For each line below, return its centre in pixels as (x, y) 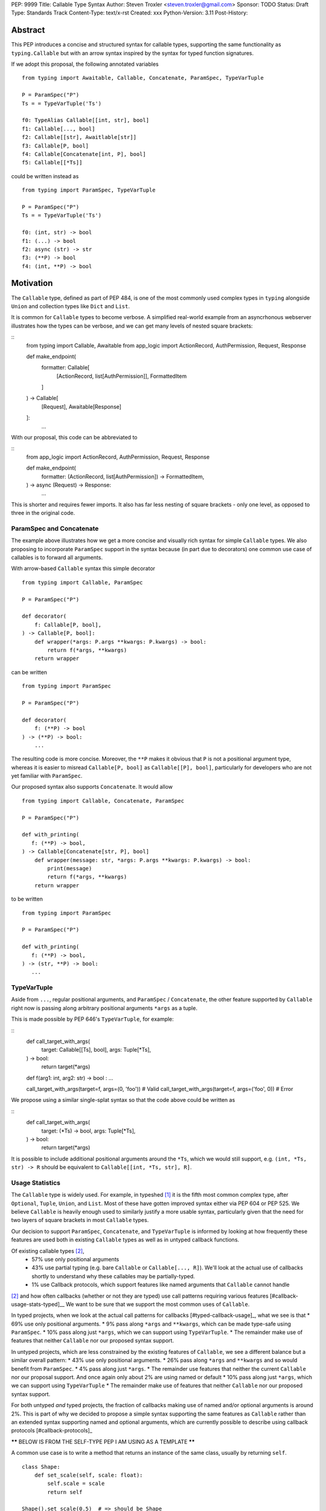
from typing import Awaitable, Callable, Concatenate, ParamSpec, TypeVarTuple (143, 78)
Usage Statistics (36, 1183)
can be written (29, 672)
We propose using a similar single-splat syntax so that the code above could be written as (123, 1100)
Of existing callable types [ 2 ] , (48, 1251)
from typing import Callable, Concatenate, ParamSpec (103, 801)
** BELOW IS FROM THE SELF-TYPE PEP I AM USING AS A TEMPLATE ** (103, 1441)
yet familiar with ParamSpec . (47, 776)
